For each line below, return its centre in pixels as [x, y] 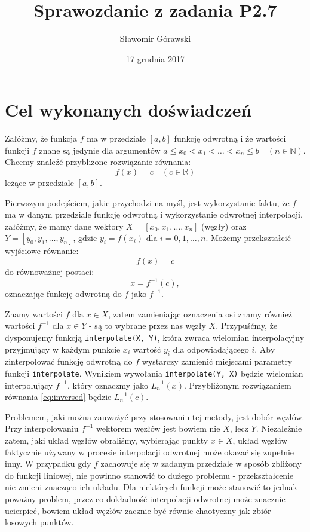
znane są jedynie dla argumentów [100, 150]
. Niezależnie [279, 428]
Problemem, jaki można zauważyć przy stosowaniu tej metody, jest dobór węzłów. [155, 416]
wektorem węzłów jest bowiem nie [158, 428]
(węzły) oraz [224, 226]
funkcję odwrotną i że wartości [230, 138]
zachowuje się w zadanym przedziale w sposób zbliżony [201, 464]
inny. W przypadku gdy [48, 464]
